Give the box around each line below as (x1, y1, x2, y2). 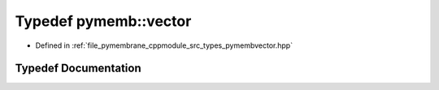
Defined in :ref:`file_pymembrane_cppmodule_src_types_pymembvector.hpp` (35, 41, 293, 50)
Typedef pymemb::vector (15, 12, 192, 30)
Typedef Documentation (15, 62, 141, 75)
